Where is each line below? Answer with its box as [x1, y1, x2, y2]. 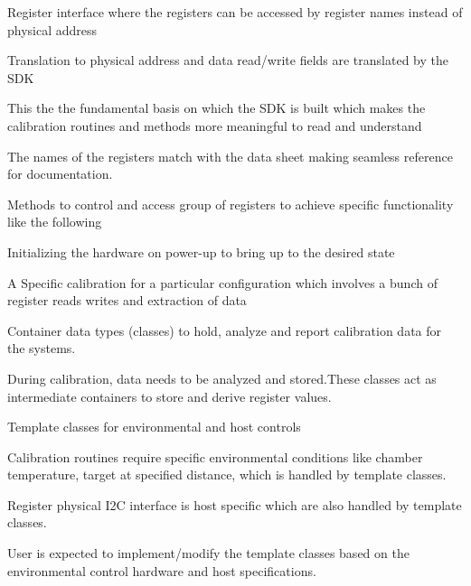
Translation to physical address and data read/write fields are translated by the [7, 51, 448, 70]
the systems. [7, 339, 76, 358]
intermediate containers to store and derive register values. [7, 386, 332, 405]
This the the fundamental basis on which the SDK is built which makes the [7, 98, 426, 117]
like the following [7, 212, 102, 231]
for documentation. [7, 164, 113, 183]
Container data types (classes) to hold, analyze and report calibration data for [7, 321, 442, 340]
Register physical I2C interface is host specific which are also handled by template [7, 495, 462, 514]
